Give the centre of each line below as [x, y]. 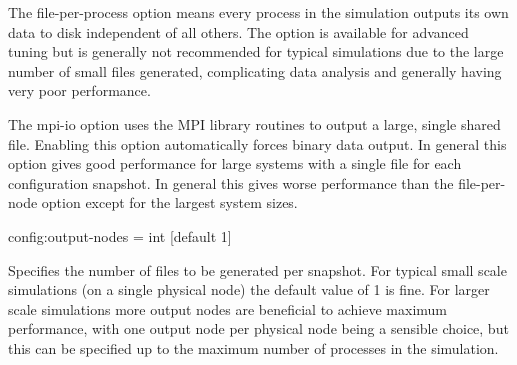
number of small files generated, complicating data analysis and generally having [255, 70]
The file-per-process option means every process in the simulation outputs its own [258, 12]
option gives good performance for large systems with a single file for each [235, 163]
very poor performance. [79, 90]
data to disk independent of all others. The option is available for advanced [238, 31]
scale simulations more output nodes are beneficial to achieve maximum [228, 308]
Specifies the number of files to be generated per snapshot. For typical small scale [257, 269]
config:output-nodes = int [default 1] [120, 235]
